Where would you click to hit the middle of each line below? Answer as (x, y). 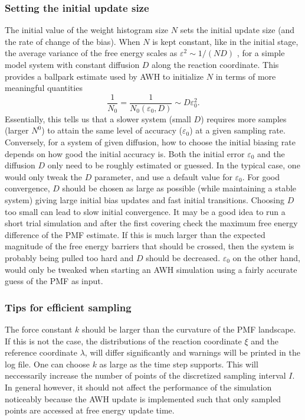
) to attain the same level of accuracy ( (112, 130)
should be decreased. (183, 257)
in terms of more (246, 76)
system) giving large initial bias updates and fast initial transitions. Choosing (145, 200)
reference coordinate (41, 352)
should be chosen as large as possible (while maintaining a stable (179, 188)
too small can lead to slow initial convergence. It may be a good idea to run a (145, 211)
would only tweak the (44, 176)
